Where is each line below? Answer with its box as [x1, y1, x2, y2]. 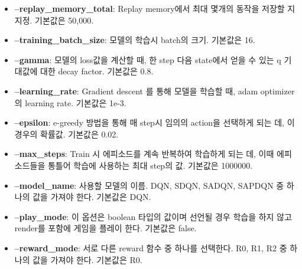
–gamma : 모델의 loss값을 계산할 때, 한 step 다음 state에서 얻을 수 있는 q [14, 53, 281, 65]
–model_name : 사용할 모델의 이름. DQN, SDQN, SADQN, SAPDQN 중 [14, 179, 284, 191]
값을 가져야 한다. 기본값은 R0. [33, 253, 142, 265]
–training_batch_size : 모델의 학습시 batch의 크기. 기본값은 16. [14, 34, 255, 46]
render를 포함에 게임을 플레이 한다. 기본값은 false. [14, 222, 197, 234]
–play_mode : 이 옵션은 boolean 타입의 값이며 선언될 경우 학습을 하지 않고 [14, 210, 292, 222]
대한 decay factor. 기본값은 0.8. [40, 65, 154, 77]
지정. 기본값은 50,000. [14, 14, 94, 26]
